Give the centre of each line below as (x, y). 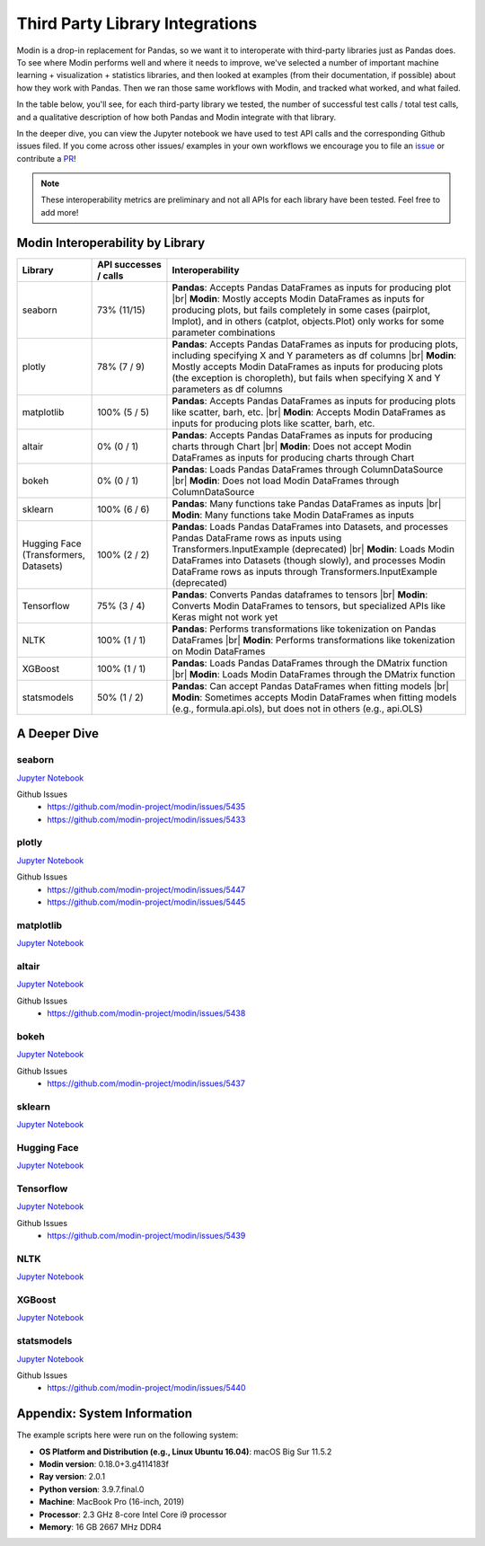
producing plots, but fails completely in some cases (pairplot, (301, 310)
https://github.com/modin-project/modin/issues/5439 (146, 1236)
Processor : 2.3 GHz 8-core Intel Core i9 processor (133, 1515)
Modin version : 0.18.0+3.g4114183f (104, 1464)
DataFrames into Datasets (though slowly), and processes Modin (309, 560)
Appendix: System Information (105, 1413)
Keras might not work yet (225, 617)
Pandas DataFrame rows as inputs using (257, 537)
